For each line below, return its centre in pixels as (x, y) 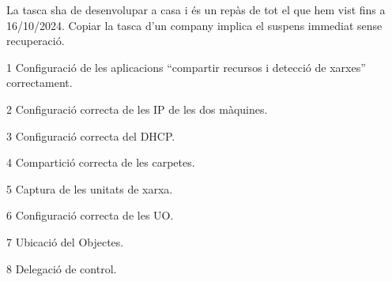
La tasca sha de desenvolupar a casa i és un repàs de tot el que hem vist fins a (196, 9)
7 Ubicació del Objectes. (65, 241)
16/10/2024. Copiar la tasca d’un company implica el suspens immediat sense (194, 25)
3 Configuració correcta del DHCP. (91, 135)
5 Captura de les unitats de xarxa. (90, 188)
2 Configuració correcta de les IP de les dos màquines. (137, 109)
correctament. (40, 83)
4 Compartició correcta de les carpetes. (101, 162)
